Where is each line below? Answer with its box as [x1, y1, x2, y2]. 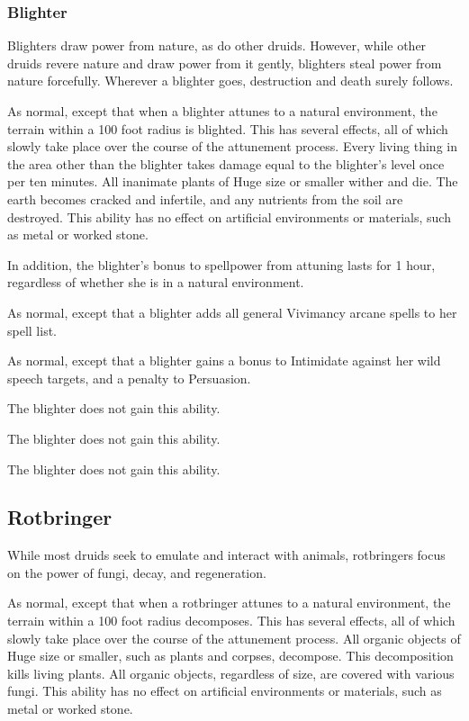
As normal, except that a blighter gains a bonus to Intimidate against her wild [7, 351, 441, 370]
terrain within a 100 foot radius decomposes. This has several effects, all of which [7, 611, 455, 630]
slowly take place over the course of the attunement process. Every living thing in [7, 137, 457, 156]
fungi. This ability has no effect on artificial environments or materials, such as [7, 681, 442, 700]
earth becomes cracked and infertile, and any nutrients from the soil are [7, 189, 403, 208]
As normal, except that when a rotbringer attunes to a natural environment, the [7, 593, 451, 612]
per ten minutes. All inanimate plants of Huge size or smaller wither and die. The [7, 172, 458, 191]
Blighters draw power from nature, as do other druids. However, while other [7, 36, 427, 55]
